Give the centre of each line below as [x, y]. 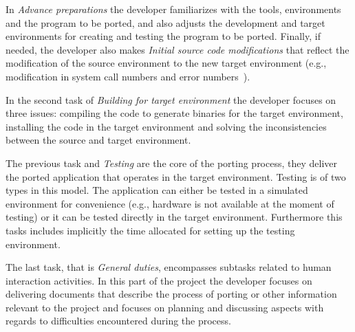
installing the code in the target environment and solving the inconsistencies [166, 126]
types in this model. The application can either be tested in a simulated [157, 190]
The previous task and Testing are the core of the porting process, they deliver [172, 163]
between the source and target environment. [98, 140]
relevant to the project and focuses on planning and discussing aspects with [165, 307]
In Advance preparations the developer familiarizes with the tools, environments [173, 9]
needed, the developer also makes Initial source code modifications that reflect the [177, 49]
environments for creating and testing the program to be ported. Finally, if [163, 36]
